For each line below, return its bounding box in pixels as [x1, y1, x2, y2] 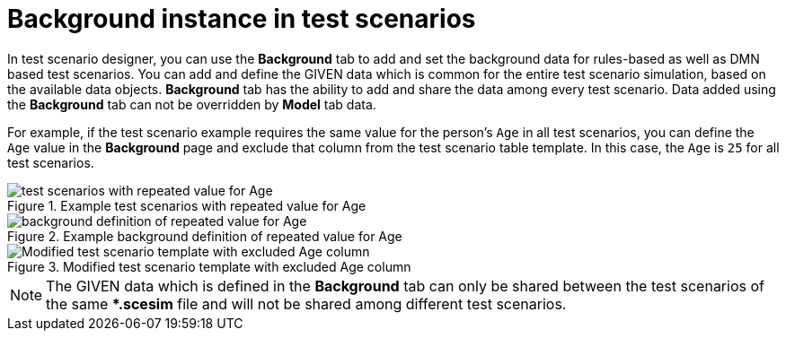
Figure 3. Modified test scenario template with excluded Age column [7, 258, 411, 274]
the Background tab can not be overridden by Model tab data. [7, 96, 376, 112]
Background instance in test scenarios [7, 4, 476, 34]
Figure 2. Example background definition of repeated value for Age [7, 228, 402, 244]
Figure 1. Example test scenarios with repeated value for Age [7, 197, 367, 213]
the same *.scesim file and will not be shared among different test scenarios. [46, 294, 567, 313]
